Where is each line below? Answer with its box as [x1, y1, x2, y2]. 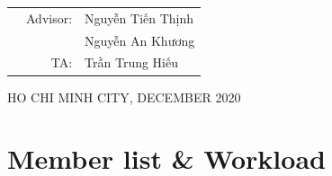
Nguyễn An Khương [85, 31, 195, 49]
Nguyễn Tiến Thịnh [85, 8, 194, 27]
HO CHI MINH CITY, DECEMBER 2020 [7, 87, 241, 106]
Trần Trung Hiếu [85, 53, 179, 72]
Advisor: [26, 8, 73, 27]
